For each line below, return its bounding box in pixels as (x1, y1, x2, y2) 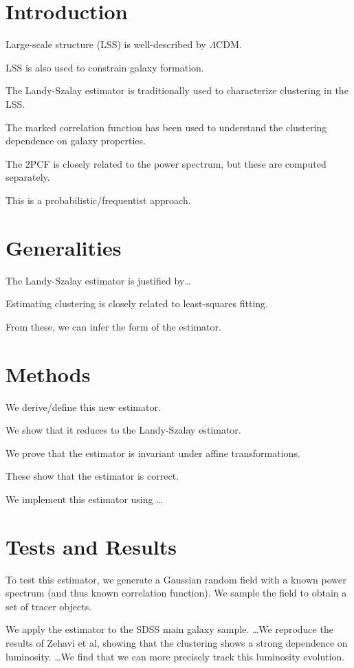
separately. (5, 170, 50, 184)
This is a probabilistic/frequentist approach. (5, 192, 191, 207)
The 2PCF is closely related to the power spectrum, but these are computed (5, 156, 327, 170)
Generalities (5, 233, 122, 261)
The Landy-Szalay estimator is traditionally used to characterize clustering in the (5, 83, 349, 98)
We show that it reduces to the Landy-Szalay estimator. (5, 423, 241, 437)
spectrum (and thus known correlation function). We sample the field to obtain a (5, 586, 347, 600)
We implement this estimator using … (5, 491, 163, 506)
